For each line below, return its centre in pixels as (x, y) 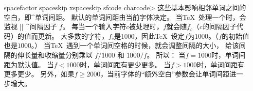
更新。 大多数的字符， (73, 36)
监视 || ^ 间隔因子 (30, 26)
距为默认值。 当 (29, 64)
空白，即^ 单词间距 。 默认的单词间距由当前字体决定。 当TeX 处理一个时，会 (125, 17)
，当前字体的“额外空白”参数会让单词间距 (165, 74)
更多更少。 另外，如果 (39, 74)
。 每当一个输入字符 (94, 26)
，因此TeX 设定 (160, 36)
